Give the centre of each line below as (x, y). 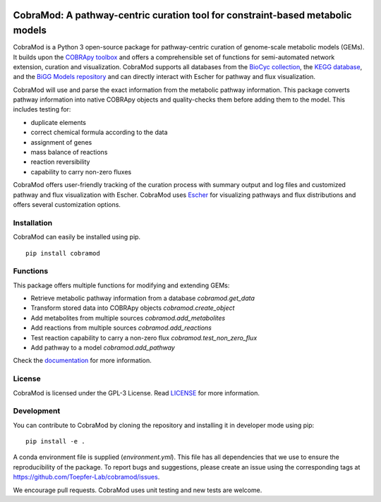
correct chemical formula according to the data (99, 132)
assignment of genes (61, 142)
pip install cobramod (63, 253)
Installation (33, 222)
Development (37, 411)
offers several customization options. (67, 204)
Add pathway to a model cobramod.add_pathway (103, 347)
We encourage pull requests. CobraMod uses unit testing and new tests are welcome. (138, 490)
